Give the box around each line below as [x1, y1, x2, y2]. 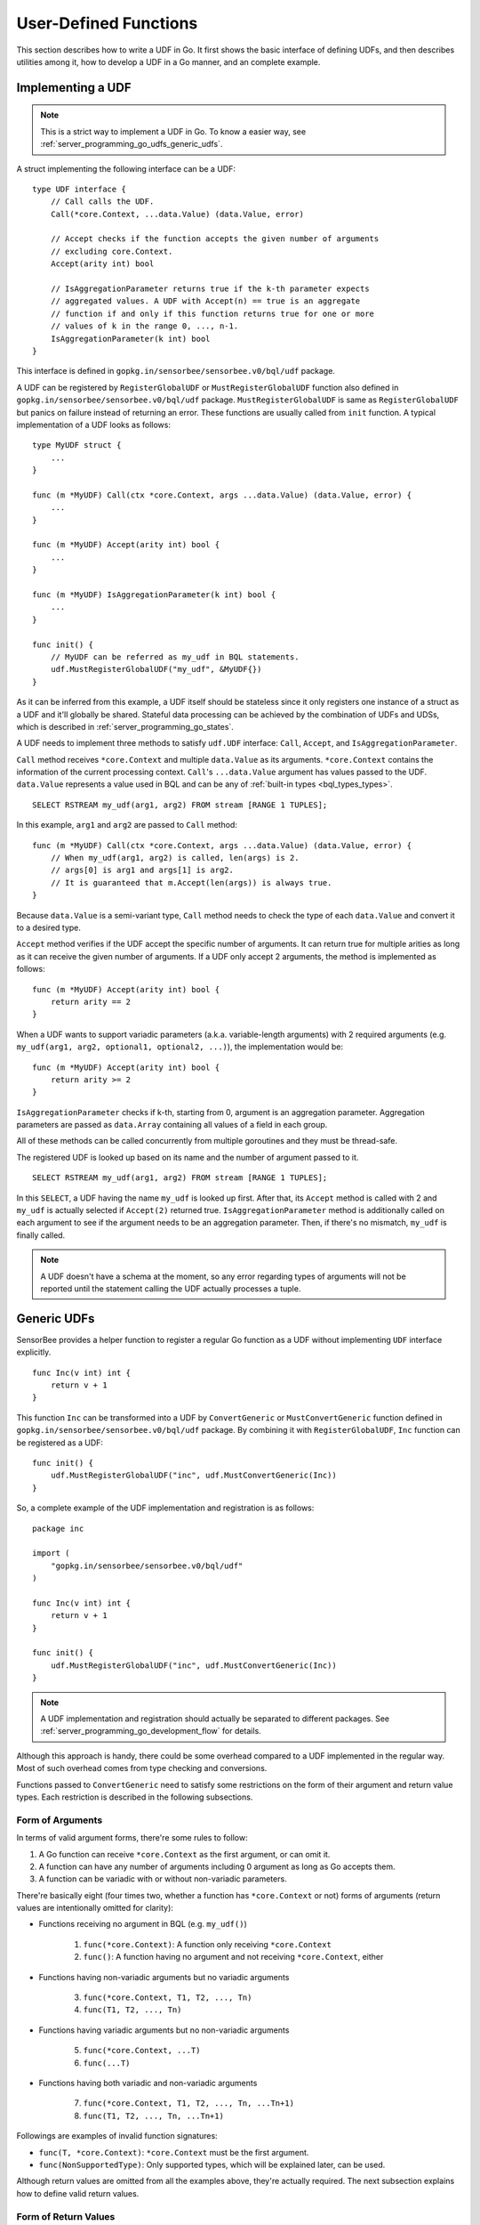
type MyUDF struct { [32, 441, 122, 450]
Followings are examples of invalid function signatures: [16, 2131, 218, 2141]
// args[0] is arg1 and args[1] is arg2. [50, 865, 235, 876]
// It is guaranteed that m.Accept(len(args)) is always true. [50, 878, 332, 887]
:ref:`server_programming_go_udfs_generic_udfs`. [40, 139, 223, 150]
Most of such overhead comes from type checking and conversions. [16, 1763, 268, 1774]
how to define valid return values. [16, 2188, 140, 2198]
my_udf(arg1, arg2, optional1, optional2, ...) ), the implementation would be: [16, 1041, 344, 1052]
